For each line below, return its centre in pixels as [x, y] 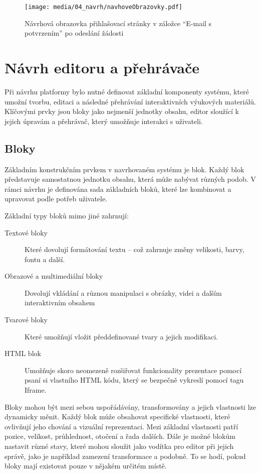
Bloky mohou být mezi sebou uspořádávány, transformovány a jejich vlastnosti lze [130, 406]
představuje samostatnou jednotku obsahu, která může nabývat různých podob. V [130, 179]
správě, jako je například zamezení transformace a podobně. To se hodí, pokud [125, 456]
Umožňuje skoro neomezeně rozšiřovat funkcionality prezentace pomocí [133, 370]
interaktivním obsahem [60, 303]
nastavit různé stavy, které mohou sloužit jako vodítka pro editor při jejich [119, 446]
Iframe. [36, 390]
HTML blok [23, 353]
